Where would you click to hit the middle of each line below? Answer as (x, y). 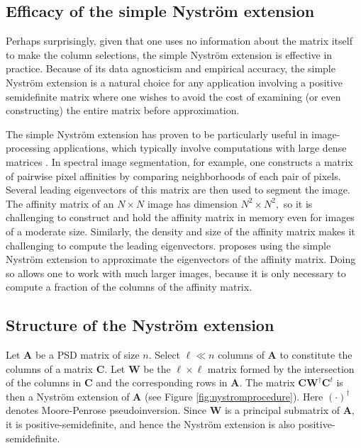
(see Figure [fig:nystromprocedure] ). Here (234, 396)
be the (157, 368)
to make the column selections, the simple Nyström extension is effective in (169, 54)
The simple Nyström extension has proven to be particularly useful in (157, 134)
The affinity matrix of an (60, 203)
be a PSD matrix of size (87, 355)
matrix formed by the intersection (281, 368)
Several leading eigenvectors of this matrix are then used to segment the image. (178, 190)
